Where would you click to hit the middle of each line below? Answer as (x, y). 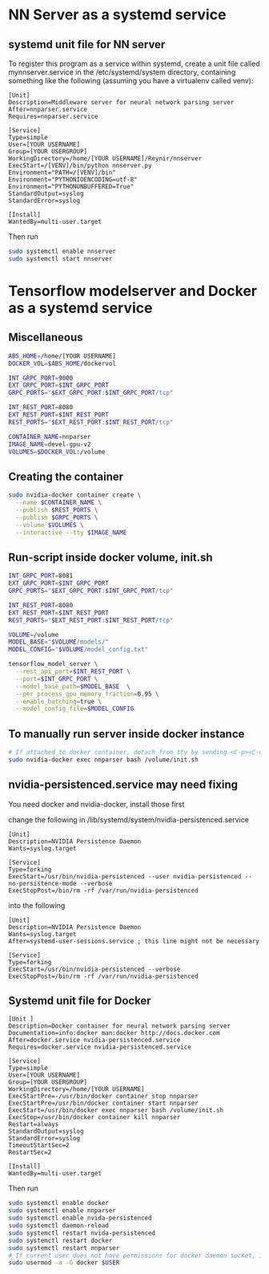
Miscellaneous (46, 337)
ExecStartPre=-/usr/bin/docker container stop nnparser (103, 1097)
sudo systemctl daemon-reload (59, 1226)
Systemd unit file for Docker (80, 1001)
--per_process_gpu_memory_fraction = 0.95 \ (87, 694)
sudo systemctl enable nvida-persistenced (80, 1218)
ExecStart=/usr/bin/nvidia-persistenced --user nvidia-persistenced (125, 876)
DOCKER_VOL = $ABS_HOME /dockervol (62, 363)
